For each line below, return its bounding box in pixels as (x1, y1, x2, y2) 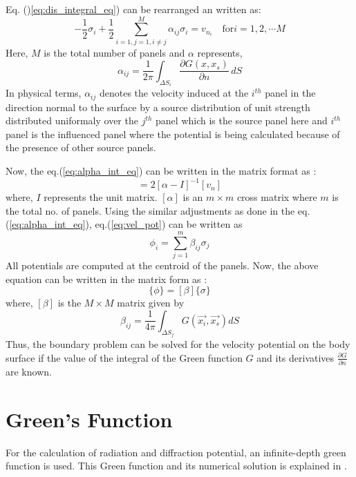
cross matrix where (236, 190, 317, 204)
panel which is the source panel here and (156, 113, 328, 128)
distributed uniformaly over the (6, 113, 138, 128)
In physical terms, (6, 86, 82, 100)
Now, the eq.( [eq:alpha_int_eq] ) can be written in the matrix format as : (6, 164, 317, 178)
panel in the (265, 86, 316, 100)
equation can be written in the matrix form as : (6, 271, 207, 286)
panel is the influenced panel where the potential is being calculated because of (6, 126, 340, 141)
